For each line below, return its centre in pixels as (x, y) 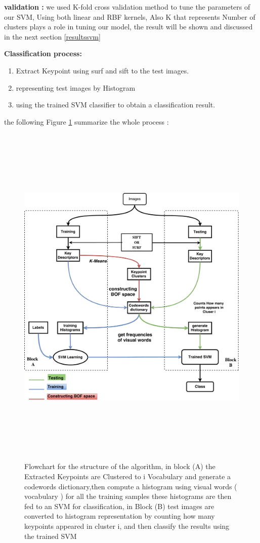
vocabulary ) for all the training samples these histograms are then (128, 496)
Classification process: (43, 53)
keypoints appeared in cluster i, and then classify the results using (127, 526)
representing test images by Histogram (76, 87)
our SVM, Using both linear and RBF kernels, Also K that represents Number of (130, 16)
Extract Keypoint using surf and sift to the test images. (102, 70)
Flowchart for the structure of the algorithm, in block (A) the (120, 466)
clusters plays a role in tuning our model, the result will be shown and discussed (128, 27)
